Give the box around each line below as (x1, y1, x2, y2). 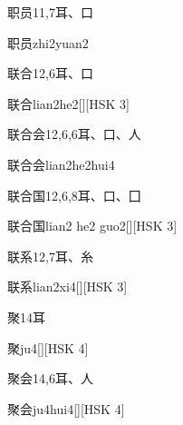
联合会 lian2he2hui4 (7, 154, 115, 173)
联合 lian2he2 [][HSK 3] (7, 94, 130, 113)
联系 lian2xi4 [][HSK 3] (7, 277, 128, 296)
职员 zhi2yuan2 (7, 33, 89, 52)
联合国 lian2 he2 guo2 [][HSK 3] (7, 216, 178, 235)
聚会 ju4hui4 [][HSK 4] (7, 399, 125, 418)
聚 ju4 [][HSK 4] (7, 338, 89, 357)
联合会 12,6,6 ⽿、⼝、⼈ (7, 124, 141, 143)
